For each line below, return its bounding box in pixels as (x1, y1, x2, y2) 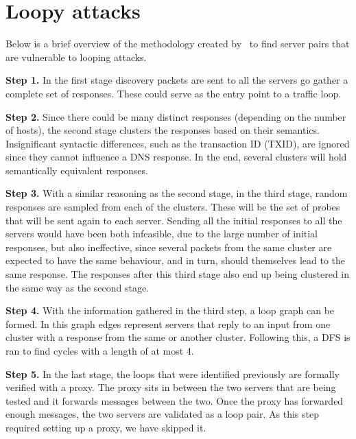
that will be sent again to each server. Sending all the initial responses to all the (5, 213, 342, 227)
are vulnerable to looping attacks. (5, 49, 147, 64)
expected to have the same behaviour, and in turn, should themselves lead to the (5, 253, 346, 268)
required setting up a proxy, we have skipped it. (5, 420, 206, 434)
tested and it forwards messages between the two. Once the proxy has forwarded (5, 393, 344, 407)
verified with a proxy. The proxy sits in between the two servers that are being (5, 380, 336, 394)
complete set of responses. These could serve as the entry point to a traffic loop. (5, 86, 342, 100)
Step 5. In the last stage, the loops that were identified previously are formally (5, 366, 340, 381)
